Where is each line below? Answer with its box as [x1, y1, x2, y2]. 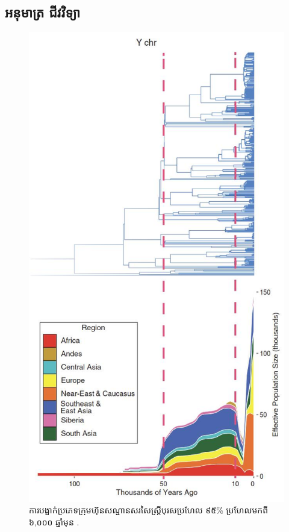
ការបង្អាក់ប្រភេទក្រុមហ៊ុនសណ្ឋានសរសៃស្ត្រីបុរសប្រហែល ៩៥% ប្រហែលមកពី [29, 504, 269, 516]
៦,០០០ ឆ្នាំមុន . [29, 515, 79, 528]
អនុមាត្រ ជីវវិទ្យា [5, 3, 81, 22]
